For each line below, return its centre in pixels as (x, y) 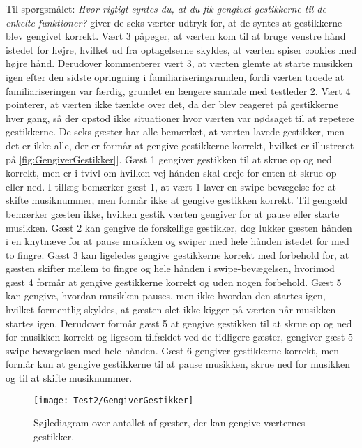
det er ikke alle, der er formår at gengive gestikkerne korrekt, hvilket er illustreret (180, 145)
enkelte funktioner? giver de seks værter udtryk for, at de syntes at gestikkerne (174, 22)
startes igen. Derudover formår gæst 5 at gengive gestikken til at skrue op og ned (179, 323)
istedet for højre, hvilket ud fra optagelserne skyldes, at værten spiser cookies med (181, 49)
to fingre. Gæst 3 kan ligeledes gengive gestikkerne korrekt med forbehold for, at (178, 254)
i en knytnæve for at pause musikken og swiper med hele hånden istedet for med (178, 241)
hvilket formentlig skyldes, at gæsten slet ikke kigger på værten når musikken (171, 309)
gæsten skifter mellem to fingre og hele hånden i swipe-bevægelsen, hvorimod (170, 268)
